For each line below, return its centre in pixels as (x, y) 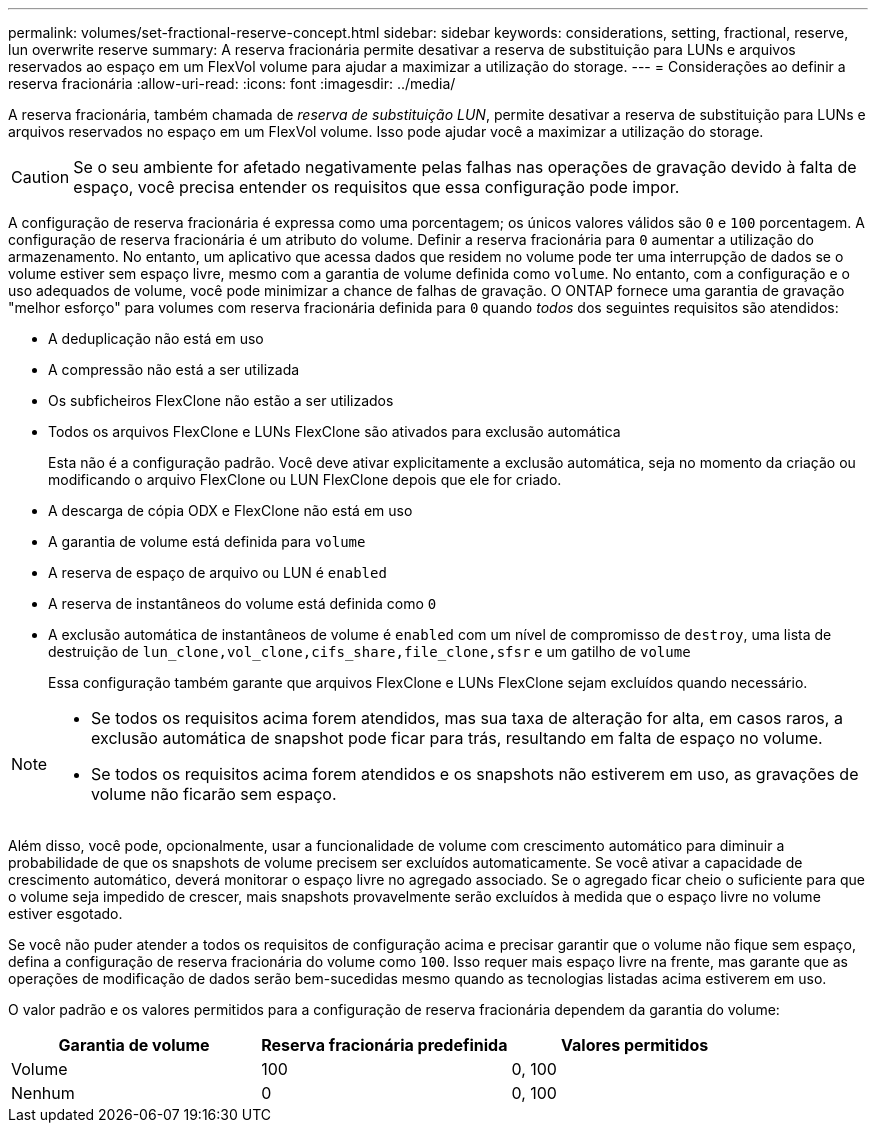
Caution (40, 177)
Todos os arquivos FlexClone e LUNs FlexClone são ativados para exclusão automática (334, 431)
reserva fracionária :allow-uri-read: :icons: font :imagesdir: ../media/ (232, 83)
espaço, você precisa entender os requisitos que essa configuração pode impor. (376, 187)
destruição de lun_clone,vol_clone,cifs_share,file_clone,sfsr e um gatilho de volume (369, 651)
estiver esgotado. (65, 913)
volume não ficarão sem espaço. (214, 794)
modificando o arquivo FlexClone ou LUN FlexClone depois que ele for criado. (305, 479)
